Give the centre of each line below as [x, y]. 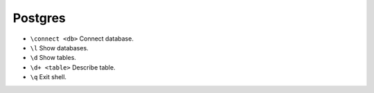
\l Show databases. [60, 48]
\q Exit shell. [48, 77]
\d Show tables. [53, 58]
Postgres [39, 18]
